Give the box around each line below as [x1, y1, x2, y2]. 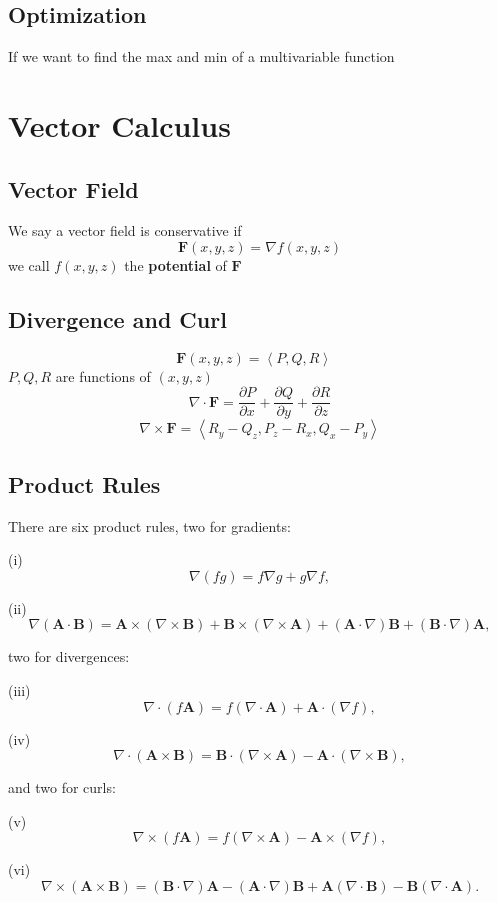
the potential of [124, 254, 227, 275]
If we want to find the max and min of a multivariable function [8, 46, 395, 67]
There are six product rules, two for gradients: [8, 515, 291, 536]
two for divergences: [8, 646, 130, 667]
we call [8, 254, 50, 275]
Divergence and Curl [8, 303, 227, 334]
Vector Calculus [8, 104, 231, 145]
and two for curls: [8, 777, 116, 798]
